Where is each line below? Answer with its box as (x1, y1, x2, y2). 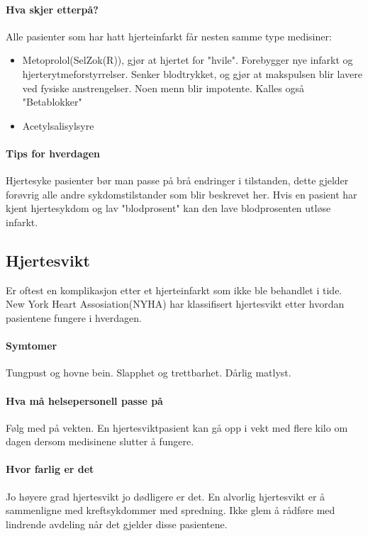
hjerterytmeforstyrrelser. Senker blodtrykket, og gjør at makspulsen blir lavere (22, 66, 362, 81)
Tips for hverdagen (6, 145, 100, 160)
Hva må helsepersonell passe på (6, 393, 163, 408)
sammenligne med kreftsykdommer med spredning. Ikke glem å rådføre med (6, 503, 335, 518)
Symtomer (6, 338, 57, 353)
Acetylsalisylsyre (22, 118, 94, 133)
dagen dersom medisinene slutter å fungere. (6, 434, 194, 449)
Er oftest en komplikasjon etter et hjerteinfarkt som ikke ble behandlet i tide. (6, 282, 342, 297)
